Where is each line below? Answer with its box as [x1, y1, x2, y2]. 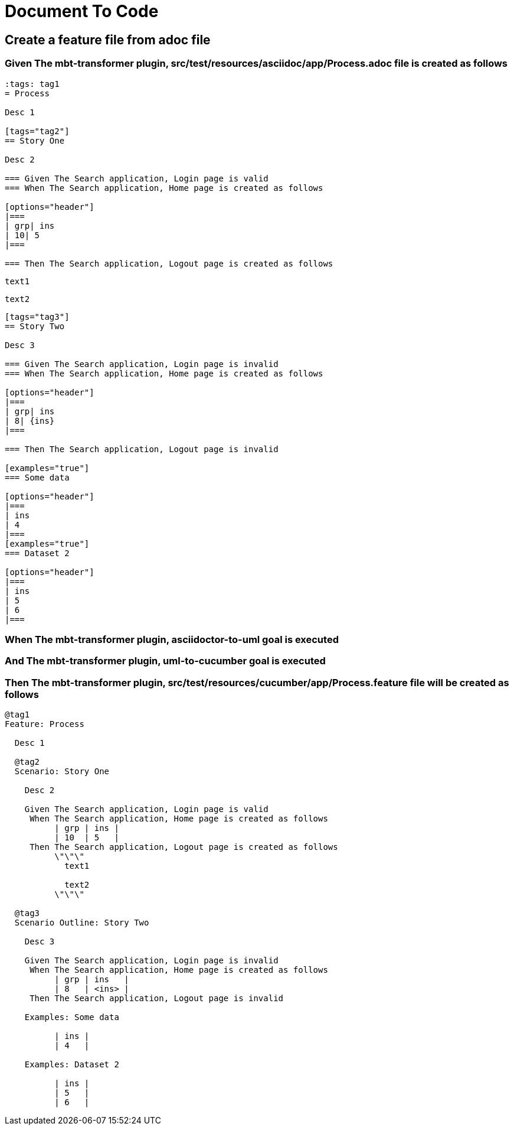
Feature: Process [5, 719, 84, 729]
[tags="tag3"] [5, 311, 70, 322]
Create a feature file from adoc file [5, 32, 211, 47]
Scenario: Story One [14, 767, 110, 777]
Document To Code [5, 1, 159, 21]
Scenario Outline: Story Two [14, 918, 149, 928]
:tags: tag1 [5, 79, 60, 89]
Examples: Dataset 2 [24, 1060, 119, 1070]
